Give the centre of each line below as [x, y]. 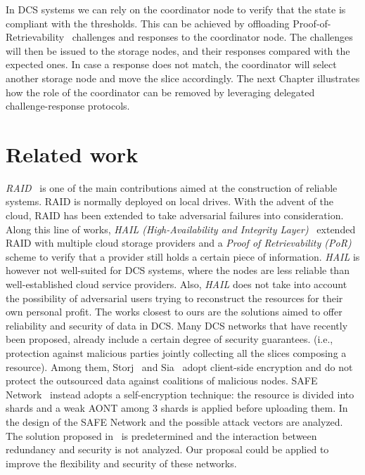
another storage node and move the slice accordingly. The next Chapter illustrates [183, 78]
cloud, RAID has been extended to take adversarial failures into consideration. [175, 215]
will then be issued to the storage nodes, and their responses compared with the [178, 50]
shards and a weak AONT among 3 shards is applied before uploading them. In [177, 408]
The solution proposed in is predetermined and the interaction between [161, 435]
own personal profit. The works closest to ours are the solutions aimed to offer [174, 312]
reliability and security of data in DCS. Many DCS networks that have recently [177, 325]
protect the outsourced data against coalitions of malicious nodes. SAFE [162, 380]
